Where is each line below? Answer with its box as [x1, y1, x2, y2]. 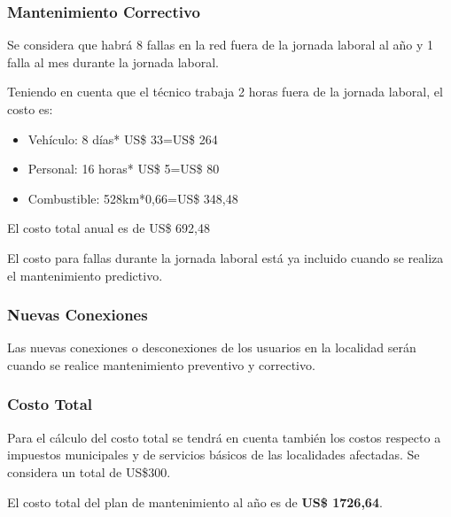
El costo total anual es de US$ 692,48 [7, 219, 210, 237]
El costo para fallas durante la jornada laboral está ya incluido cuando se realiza [7, 248, 444, 266]
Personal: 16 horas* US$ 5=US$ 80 [27, 159, 220, 178]
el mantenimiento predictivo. [7, 266, 163, 284]
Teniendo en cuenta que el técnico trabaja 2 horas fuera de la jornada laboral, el [7, 82, 443, 101]
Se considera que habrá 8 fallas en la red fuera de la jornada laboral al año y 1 [7, 35, 434, 54]
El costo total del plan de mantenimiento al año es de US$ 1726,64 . [7, 492, 383, 511]
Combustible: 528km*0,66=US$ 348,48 [27, 189, 238, 207]
